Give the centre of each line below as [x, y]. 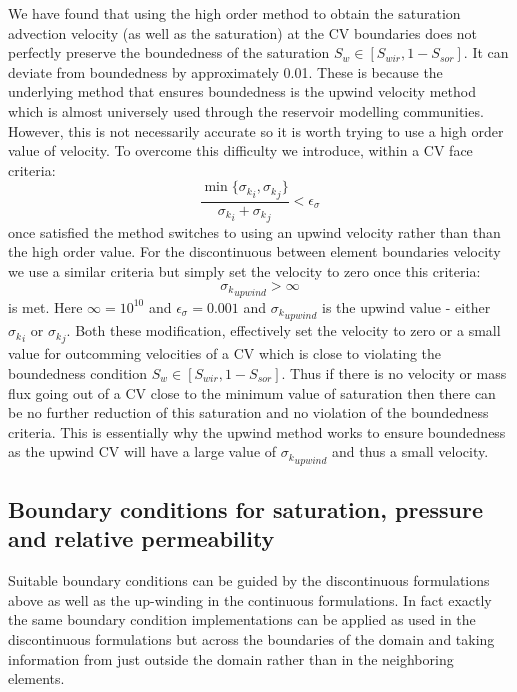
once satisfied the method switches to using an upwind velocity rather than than [254, 231]
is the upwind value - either [406, 306]
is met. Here [45, 306]
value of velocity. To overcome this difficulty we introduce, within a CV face [240, 150]
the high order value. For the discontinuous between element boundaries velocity [254, 251]
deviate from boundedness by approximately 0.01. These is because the [225, 71]
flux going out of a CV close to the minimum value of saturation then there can [252, 392]
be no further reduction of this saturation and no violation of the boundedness [248, 412]
